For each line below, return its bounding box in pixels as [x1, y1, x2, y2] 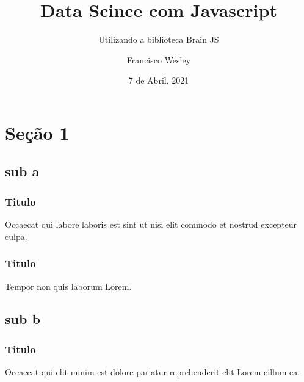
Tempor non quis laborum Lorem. [5, 279, 132, 292]
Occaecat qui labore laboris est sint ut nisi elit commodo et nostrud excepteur [5, 218, 297, 231]
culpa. [5, 229, 27, 242]
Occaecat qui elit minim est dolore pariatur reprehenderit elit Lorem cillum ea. [5, 366, 300, 378]
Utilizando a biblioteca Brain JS [98, 33, 219, 46]
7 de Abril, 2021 [128, 74, 189, 87]
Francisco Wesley [126, 53, 191, 66]
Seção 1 [5, 120, 70, 145]
